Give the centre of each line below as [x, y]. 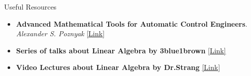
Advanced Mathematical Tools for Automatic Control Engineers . [132, 23]
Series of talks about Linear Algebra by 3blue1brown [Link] [121, 50]
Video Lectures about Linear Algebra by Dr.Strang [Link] [118, 67]
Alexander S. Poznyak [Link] [60, 33]
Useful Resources [30, 7]
